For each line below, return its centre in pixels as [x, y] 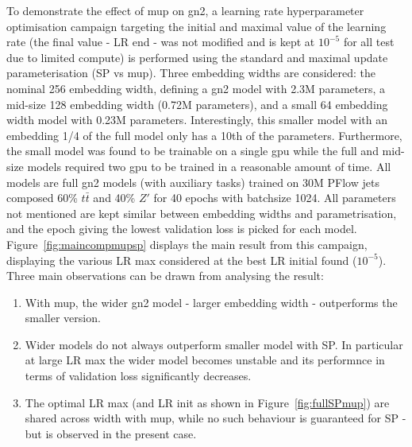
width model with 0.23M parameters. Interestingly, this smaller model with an [197, 120]
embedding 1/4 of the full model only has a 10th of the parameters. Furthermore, [204, 135]
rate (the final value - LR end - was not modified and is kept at [161, 42]
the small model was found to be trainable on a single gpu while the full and [193, 151]
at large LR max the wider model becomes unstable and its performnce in [205, 360]
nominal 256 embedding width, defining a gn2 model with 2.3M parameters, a [196, 88]
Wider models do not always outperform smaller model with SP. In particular [214, 344]
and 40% [114, 198]
